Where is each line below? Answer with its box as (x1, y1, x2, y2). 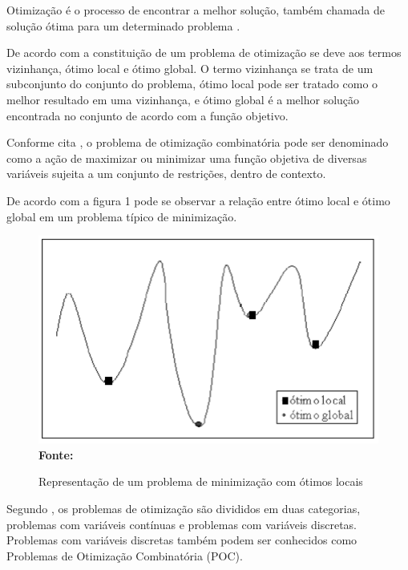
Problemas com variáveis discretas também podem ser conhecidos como (6, 532, 358, 548)
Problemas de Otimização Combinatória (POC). (6, 547, 243, 564)
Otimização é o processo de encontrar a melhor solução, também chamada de (6, 2, 386, 18)
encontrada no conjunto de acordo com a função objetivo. (6, 107, 289, 123)
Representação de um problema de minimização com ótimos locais (38, 473, 363, 490)
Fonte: (38, 446, 74, 463)
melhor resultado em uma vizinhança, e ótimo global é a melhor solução (6, 91, 360, 107)
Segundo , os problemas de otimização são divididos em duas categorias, (6, 499, 361, 516)
